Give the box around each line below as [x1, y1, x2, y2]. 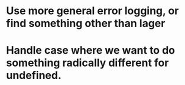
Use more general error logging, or [6, 4, 179, 18]
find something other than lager [6, 17, 165, 30]
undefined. [6, 69, 62, 82]
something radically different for [6, 56, 169, 70]
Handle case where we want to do [6, 44, 176, 57]
